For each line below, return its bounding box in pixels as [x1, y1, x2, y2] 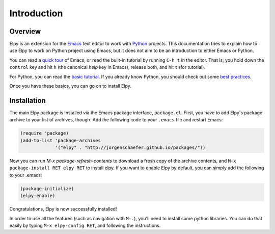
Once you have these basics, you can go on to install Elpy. [9, 83, 132, 89]
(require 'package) [20, 131, 69, 136]
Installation [9, 96, 46, 105]
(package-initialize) [20, 186, 74, 191]
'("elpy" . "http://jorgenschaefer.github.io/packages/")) [55, 145, 206, 150]
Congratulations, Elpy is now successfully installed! [9, 206, 117, 212]
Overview [9, 27, 41, 36]
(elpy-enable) [20, 193, 56, 199]
